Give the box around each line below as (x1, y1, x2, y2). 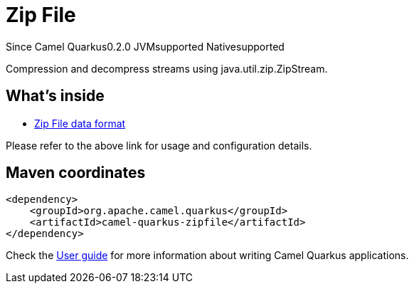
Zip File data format (34, 117, 126, 130)
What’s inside (6, 87, 105, 105)
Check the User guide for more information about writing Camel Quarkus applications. (6, 249, 409, 262)
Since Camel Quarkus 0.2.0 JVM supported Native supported (6, 40, 285, 53)
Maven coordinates (6, 164, 146, 182)
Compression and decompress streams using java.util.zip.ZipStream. (6, 62, 328, 75)
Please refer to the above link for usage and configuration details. (6, 139, 312, 152)
